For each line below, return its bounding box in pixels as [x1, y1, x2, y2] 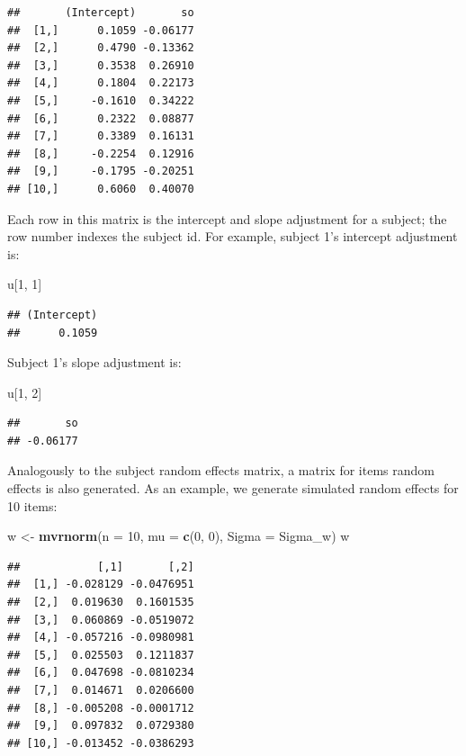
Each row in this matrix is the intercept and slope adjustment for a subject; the [7, 209, 447, 228]
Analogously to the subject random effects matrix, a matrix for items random [7, 461, 435, 480]
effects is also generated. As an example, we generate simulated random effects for [7, 479, 459, 498]
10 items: [7, 496, 58, 515]
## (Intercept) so [7, 6, 194, 19]
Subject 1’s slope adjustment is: [7, 353, 182, 372]
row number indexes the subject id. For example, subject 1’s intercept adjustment [7, 227, 458, 246]
